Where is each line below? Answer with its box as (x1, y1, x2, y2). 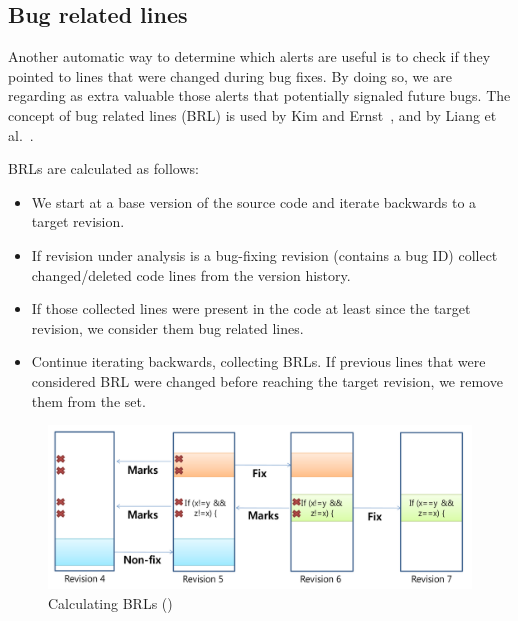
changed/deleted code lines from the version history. (31, 264, 351, 285)
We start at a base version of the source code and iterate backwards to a (31, 191, 477, 212)
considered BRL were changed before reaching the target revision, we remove (31, 370, 503, 391)
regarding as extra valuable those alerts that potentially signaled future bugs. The (8, 85, 511, 106)
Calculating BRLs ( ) (48, 592, 173, 613)
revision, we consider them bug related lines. (31, 317, 304, 338)
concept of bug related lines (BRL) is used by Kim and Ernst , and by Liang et (8, 104, 497, 125)
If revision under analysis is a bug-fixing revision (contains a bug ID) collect (31, 244, 498, 265)
